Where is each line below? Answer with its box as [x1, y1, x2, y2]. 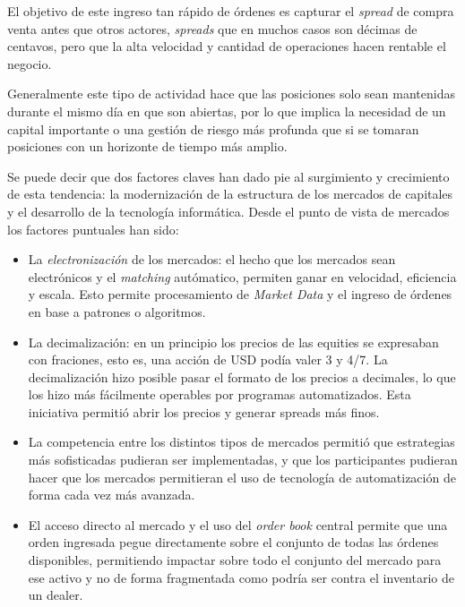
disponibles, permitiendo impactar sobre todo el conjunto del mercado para [28, 551, 442, 569]
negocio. [7, 54, 52, 73]
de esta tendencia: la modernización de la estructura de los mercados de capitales [7, 184, 453, 203]
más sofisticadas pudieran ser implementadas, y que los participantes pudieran [28, 450, 458, 469]
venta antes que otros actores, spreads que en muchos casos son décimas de [7, 19, 418, 38]
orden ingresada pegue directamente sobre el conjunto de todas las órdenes [28, 533, 439, 551]
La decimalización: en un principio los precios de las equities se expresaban [28, 332, 439, 351]
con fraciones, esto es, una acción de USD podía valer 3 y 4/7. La [28, 350, 388, 369]
